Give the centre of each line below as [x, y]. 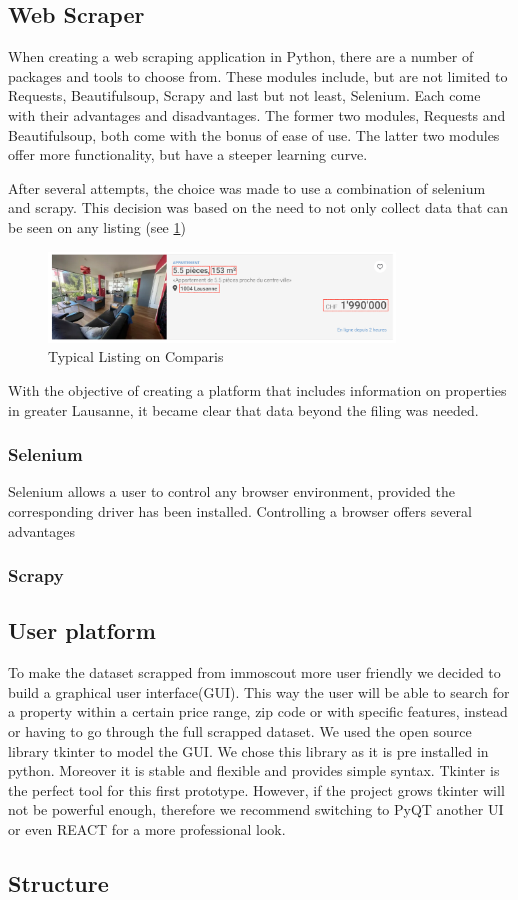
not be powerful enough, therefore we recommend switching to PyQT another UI [256, 809]
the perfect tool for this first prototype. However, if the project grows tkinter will [256, 789]
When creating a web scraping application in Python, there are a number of [241, 56]
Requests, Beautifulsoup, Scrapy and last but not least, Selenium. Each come [244, 95]
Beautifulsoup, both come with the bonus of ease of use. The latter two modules [254, 134]
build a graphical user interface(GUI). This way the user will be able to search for [259, 691]
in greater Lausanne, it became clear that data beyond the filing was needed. [243, 409]
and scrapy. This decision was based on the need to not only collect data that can [258, 207]
